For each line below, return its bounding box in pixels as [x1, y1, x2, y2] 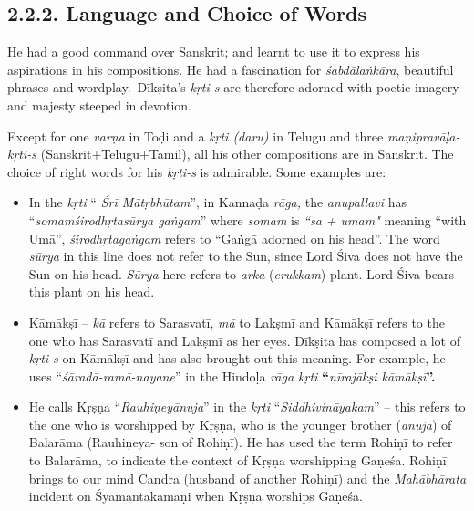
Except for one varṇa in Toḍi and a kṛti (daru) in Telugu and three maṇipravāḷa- [7, 126, 460, 145]
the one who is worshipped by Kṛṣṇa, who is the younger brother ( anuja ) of [28, 414, 452, 433]
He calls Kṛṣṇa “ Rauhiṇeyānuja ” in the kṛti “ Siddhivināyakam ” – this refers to [28, 397, 466, 416]
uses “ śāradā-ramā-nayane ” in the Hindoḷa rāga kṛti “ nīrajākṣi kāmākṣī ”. [28, 366, 436, 385]
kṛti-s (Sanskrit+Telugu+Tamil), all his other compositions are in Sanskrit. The [7, 144, 454, 163]
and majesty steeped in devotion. [7, 95, 191, 114]
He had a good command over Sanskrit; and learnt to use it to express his [7, 42, 420, 61]
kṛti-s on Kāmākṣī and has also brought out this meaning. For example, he [28, 349, 446, 368]
